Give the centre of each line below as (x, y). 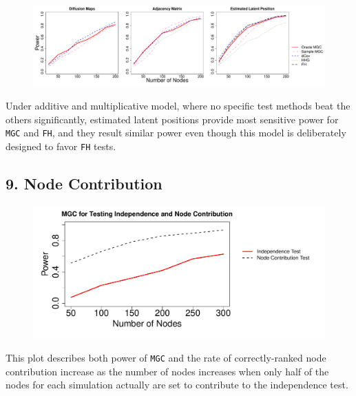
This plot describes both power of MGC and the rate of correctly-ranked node (166, 358)
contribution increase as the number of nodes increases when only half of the (167, 371)
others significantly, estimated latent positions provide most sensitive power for (172, 119)
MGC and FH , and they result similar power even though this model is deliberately (176, 133)
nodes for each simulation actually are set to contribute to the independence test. (177, 385)
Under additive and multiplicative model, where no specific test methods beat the (178, 106)
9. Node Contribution (84, 184)
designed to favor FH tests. (61, 146)
